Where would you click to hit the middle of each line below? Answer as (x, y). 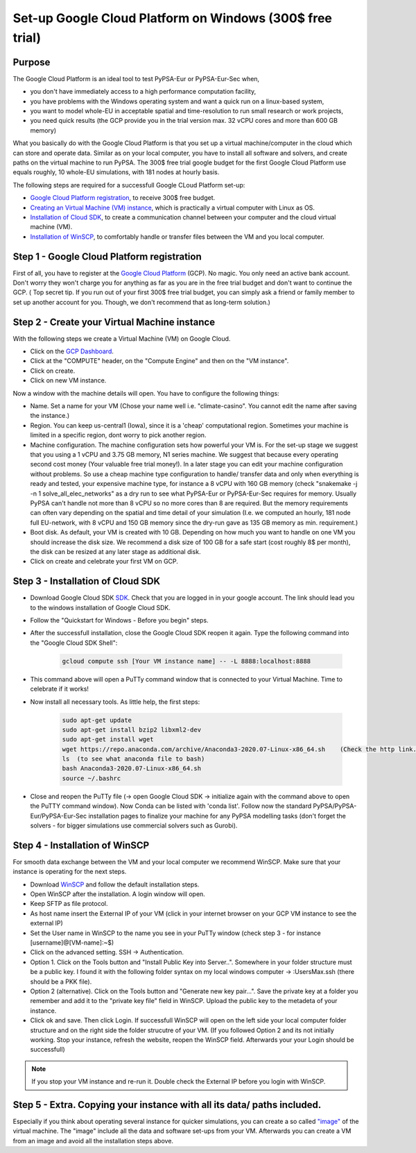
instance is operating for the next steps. (70, 872)
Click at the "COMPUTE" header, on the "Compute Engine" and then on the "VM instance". (159, 361)
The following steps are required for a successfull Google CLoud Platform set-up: (129, 185)
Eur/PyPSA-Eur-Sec (58, 816)
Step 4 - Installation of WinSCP (81, 845)
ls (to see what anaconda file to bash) (133, 759)
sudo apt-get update (97, 720)
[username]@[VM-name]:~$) (72, 943)
